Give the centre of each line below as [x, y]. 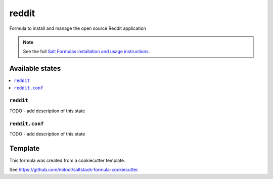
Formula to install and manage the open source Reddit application [78, 28]
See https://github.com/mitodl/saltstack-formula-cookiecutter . [74, 170]
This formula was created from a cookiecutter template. [67, 160]
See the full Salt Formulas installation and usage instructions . [86, 52]
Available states [35, 69]
